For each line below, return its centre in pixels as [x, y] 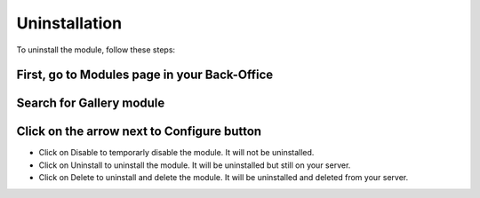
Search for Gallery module [91, 103]
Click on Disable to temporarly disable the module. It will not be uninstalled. [176, 153]
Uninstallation [69, 23]
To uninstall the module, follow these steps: [96, 50]
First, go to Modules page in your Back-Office [145, 75]
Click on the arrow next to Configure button [139, 132]
